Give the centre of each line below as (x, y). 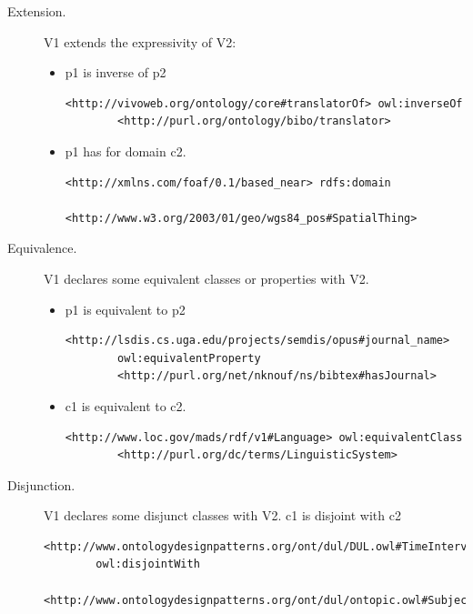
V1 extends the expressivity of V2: (140, 41)
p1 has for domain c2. (126, 151)
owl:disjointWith (148, 564)
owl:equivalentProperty (189, 358)
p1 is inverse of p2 (116, 72)
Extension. (37, 11)
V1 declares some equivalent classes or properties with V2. (206, 278)
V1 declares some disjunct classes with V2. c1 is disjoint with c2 (222, 515)
